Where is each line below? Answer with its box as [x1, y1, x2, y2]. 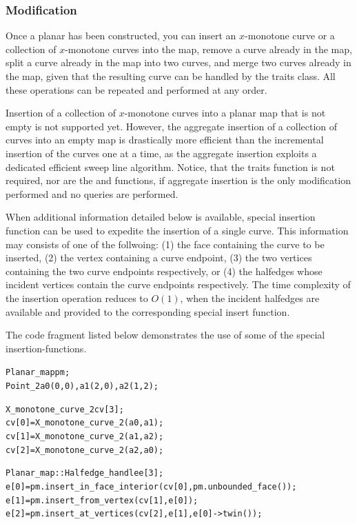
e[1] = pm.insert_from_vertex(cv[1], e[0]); [6, 495, 198, 505]
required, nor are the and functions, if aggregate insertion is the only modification [6, 173, 351, 188]
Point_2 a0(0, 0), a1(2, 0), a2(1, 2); [6, 381, 159, 391]
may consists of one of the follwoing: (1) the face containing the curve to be [6, 236, 325, 251]
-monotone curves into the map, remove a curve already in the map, [65, 41, 352, 56]
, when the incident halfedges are [180, 290, 320, 305]
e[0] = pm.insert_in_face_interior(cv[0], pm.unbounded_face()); [6, 481, 297, 492]
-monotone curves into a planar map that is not [124, 105, 326, 120]
